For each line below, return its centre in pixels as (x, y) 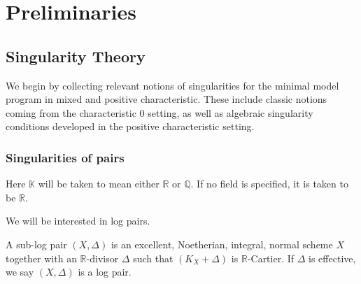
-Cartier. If (271, 258)
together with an (41, 258)
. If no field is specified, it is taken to (269, 184)
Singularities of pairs (65, 157)
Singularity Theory (76, 56)
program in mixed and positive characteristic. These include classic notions (167, 99)
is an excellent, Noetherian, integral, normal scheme (222, 244)
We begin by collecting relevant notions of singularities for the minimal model (172, 85)
